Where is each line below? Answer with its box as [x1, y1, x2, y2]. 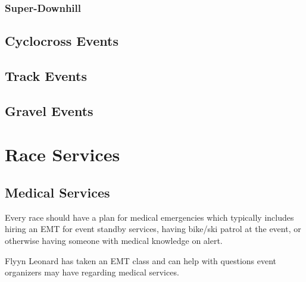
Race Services [5, 142, 120, 167]
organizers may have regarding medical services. [5, 266, 179, 278]
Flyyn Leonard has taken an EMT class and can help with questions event [5, 254, 277, 267]
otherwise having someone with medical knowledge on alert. [5, 234, 223, 246]
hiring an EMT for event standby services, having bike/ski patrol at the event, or [5, 223, 301, 235]
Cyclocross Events [5, 32, 118, 50]
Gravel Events [5, 101, 93, 120]
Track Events [5, 67, 88, 85]
